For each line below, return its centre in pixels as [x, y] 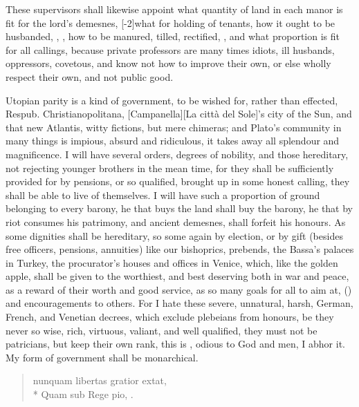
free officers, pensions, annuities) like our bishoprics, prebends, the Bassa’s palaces [180, 249]
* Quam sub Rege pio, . [83, 394]
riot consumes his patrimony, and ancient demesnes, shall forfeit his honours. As [176, 221]
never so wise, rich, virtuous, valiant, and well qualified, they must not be [162, 330]
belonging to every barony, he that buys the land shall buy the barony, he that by [179, 208]
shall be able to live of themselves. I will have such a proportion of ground [163, 195]
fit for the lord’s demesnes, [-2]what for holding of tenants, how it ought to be [171, 22]
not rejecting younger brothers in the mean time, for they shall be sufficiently [170, 168]
